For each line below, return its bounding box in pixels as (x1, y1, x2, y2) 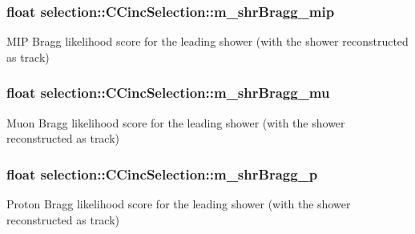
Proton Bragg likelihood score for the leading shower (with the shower (6, 196, 351, 212)
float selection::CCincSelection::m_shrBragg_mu (6, 83, 330, 103)
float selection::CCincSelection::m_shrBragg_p (6, 163, 318, 184)
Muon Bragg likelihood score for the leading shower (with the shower (6, 114, 345, 131)
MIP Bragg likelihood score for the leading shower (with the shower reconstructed (6, 33, 409, 50)
